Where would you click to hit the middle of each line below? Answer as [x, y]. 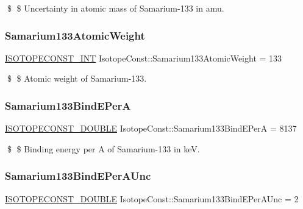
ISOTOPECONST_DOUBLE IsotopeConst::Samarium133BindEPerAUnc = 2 [152, 198]
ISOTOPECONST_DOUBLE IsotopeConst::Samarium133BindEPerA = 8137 [151, 128]
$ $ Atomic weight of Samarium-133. [77, 78]
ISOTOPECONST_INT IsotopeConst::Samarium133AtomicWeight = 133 [144, 58]
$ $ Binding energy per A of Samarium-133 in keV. [103, 148]
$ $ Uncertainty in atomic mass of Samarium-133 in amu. [116, 8]
